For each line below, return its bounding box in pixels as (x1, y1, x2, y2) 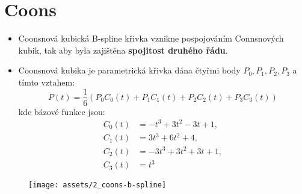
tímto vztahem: (18, 75, 75, 88)
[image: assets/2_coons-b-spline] (28, 181, 167, 190)
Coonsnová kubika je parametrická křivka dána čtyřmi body (18, 64, 241, 77)
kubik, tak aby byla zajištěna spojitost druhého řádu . (18, 43, 228, 56)
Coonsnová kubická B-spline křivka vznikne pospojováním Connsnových (18, 32, 284, 45)
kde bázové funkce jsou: (18, 105, 105, 117)
